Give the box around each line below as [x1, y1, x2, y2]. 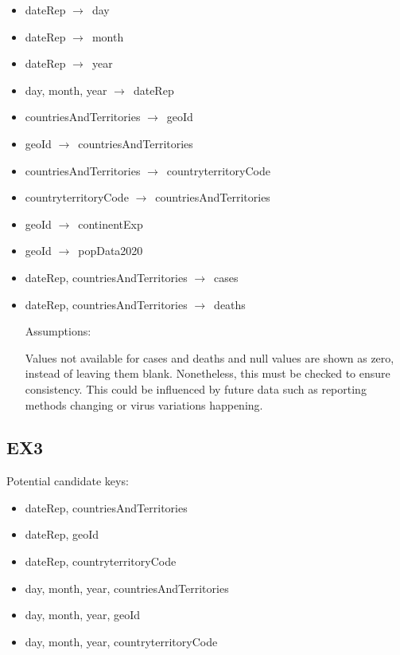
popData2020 [78, 242, 143, 259]
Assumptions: [25, 323, 91, 339]
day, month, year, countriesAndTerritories [25, 579, 229, 596]
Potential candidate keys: [6, 473, 129, 489]
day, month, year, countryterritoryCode [25, 633, 218, 649]
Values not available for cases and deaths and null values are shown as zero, [25, 349, 394, 366]
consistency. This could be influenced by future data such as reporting [25, 380, 367, 397]
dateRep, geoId [25, 526, 99, 543]
